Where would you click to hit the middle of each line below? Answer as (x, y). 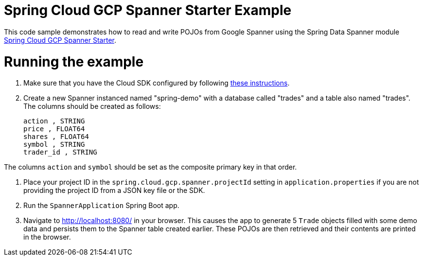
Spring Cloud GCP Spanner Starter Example (148, 10)
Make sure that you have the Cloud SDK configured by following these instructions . (157, 83)
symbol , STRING (54, 145)
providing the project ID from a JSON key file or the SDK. (114, 191)
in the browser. (47, 237)
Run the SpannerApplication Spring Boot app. (101, 206)
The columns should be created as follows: (92, 106)
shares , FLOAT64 (56, 137)
